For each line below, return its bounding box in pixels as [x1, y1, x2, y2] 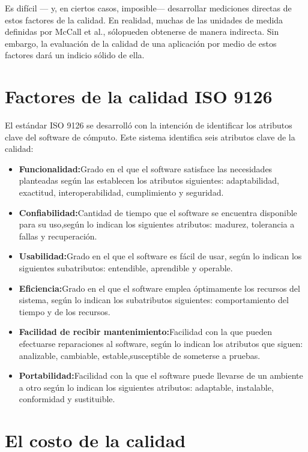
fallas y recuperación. [19, 229, 97, 242]
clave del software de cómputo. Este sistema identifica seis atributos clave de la [5, 130, 295, 143]
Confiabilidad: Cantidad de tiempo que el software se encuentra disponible [19, 206, 297, 218]
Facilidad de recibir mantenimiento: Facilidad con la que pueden [19, 325, 273, 338]
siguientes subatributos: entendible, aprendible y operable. [19, 262, 233, 274]
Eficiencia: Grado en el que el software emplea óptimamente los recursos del [19, 282, 300, 294]
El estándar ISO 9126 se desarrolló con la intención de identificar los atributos [5, 119, 292, 131]
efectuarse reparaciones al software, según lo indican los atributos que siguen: [19, 337, 303, 349]
